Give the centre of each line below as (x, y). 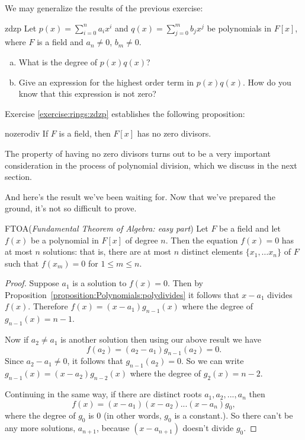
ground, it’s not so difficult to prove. (71, 208)
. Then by (185, 283)
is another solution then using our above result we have (161, 339)
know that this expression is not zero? (87, 94)
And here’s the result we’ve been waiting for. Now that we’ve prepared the (140, 196)
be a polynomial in (65, 240)
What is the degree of (58, 61)
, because (113, 428)
